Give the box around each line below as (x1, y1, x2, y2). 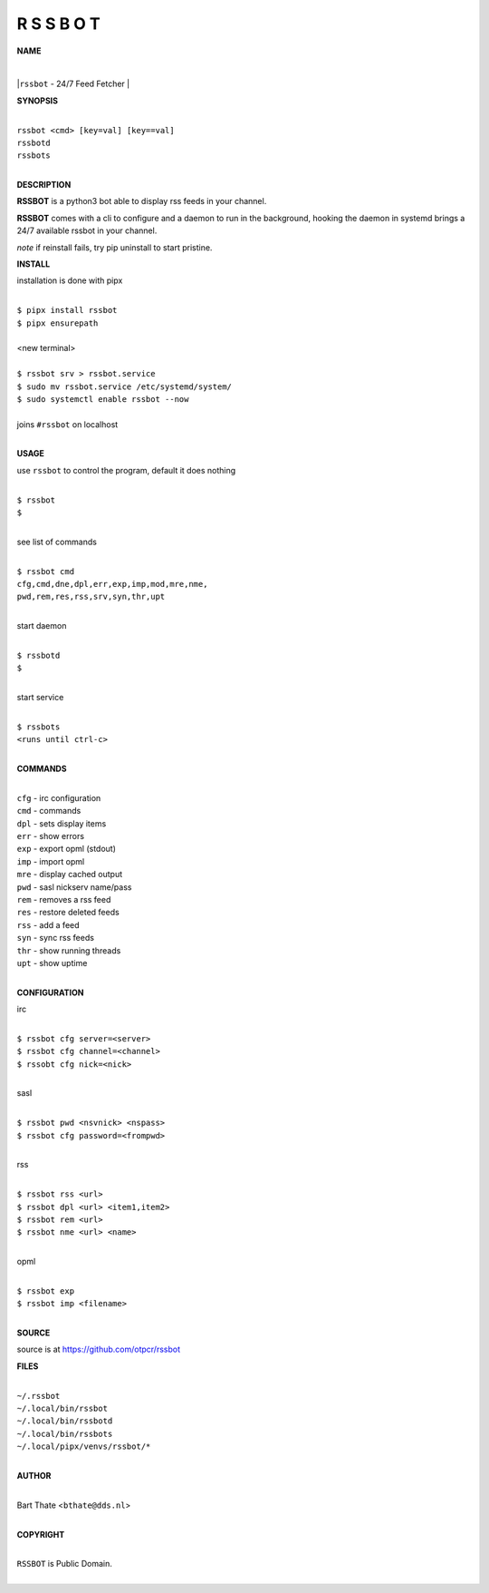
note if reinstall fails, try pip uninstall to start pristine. (16, 241, 213, 253)
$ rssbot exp (16, 1285, 75, 1296)
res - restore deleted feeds (16, 907, 120, 918)
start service (16, 692, 64, 703)
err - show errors (16, 831, 85, 842)
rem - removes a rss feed (16, 894, 111, 904)
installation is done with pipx (16, 275, 123, 286)
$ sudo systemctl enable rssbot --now (16, 394, 189, 404)
